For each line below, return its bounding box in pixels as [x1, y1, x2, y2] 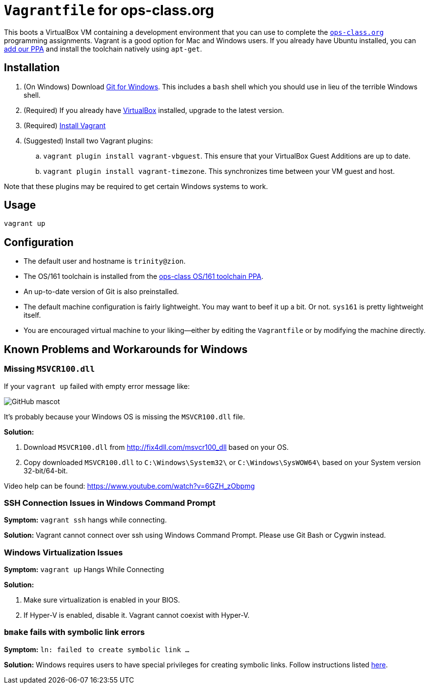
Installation [4, 61, 60, 74]
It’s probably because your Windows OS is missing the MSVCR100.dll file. [4, 412, 245, 421]
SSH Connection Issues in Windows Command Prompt [4, 497, 215, 508]
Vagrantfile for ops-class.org [4, 2, 214, 19]
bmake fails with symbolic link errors [4, 627, 145, 637]
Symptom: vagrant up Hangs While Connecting [4, 565, 164, 574]
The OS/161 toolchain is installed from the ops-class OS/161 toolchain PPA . [24, 272, 264, 281]
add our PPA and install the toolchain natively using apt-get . [4, 44, 202, 53]
